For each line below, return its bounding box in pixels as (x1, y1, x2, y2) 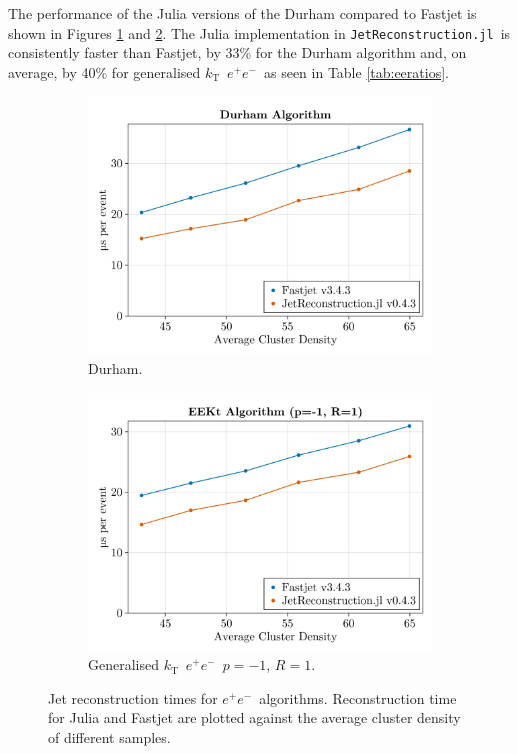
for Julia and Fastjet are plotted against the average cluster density (48, 707, 461, 728)
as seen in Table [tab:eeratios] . (263, 61, 449, 82)
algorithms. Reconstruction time (259, 687, 457, 708)
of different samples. (48, 727, 171, 747)
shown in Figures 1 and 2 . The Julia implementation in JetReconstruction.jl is (8, 22, 511, 43)
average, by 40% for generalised (8, 61, 201, 82)
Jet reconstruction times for (48, 687, 218, 708)
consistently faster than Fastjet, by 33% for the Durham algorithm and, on (8, 42, 467, 63)
